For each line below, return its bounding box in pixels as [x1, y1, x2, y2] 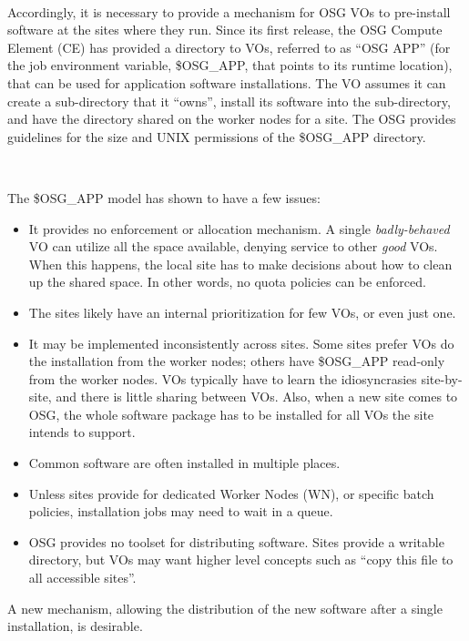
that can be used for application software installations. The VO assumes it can [7, 73, 446, 92]
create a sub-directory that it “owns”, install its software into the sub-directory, [7, 91, 451, 110]
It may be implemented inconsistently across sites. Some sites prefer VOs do [28, 333, 454, 352]
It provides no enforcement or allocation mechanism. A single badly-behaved [28, 219, 450, 238]
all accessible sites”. [28, 568, 137, 587]
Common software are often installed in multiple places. [28, 453, 341, 473]
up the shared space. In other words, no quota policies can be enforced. [28, 272, 426, 291]
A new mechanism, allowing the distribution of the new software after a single [7, 598, 443, 617]
